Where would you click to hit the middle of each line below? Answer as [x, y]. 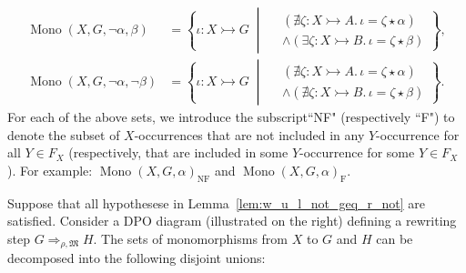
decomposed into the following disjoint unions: [137, 258]
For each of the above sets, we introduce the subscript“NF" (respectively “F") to [231, 117]
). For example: [50, 170]
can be [395, 238]
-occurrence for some [357, 152]
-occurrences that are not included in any [249, 134]
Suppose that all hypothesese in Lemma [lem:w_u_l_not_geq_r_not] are [217, 202]
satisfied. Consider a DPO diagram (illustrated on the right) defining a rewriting [232, 221]
